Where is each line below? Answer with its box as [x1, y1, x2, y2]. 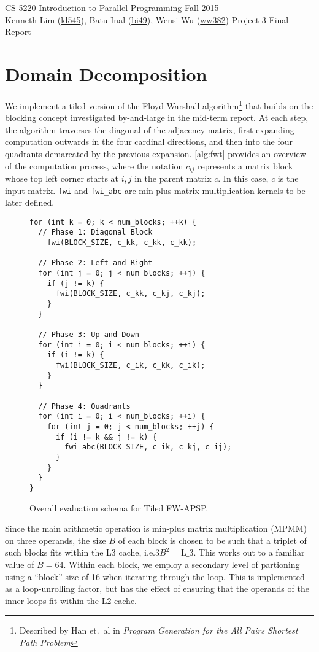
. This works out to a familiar [193, 546, 305, 559]
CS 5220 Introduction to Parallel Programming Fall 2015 [5, 1, 219, 14]
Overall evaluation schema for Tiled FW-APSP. [29, 501, 209, 514]
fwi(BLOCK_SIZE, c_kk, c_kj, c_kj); [55, 289, 206, 298]
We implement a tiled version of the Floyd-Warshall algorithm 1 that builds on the [5, 97, 313, 112]
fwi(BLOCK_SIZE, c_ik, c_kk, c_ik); [55, 361, 206, 370]
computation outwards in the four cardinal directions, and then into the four [5, 135, 293, 148]
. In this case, [218, 171, 269, 184]
